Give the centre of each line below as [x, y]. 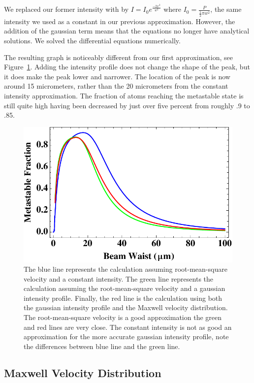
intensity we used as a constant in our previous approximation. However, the [120, 21]
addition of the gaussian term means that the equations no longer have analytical [127, 31]
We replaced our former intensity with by [66, 9]
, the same [226, 9]
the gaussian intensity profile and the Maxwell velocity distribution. [126, 307]
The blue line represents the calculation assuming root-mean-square [126, 269]
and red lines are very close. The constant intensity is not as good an [128, 327]
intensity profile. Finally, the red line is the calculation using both [123, 298]
